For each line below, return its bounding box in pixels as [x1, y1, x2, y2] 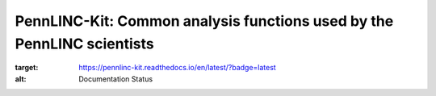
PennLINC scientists [15, 35, 154, 52]
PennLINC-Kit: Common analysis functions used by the [15, 12, 394, 30]
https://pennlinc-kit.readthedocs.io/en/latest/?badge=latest [78, 63, 276, 73]
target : [15, 63, 39, 73]
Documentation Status [78, 73, 153, 84]
